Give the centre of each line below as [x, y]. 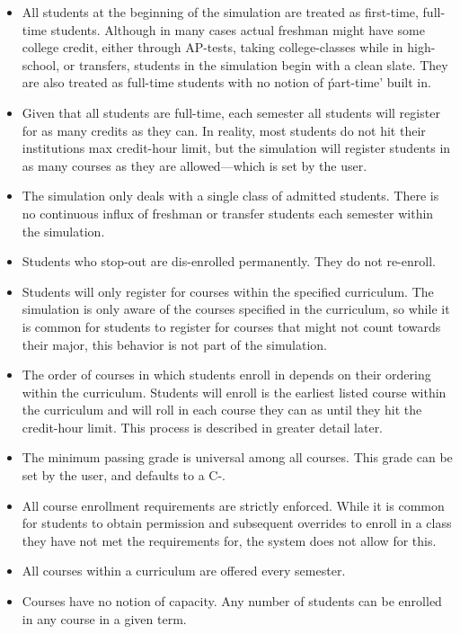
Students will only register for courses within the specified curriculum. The [228, 291]
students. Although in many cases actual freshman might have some [238, 29]
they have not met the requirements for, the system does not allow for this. [229, 540]
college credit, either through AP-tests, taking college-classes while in [212, 47]
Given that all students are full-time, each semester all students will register [231, 112]
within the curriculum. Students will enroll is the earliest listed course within [234, 392]
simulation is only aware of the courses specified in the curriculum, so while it [236, 309]
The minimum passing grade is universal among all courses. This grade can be [237, 457]
